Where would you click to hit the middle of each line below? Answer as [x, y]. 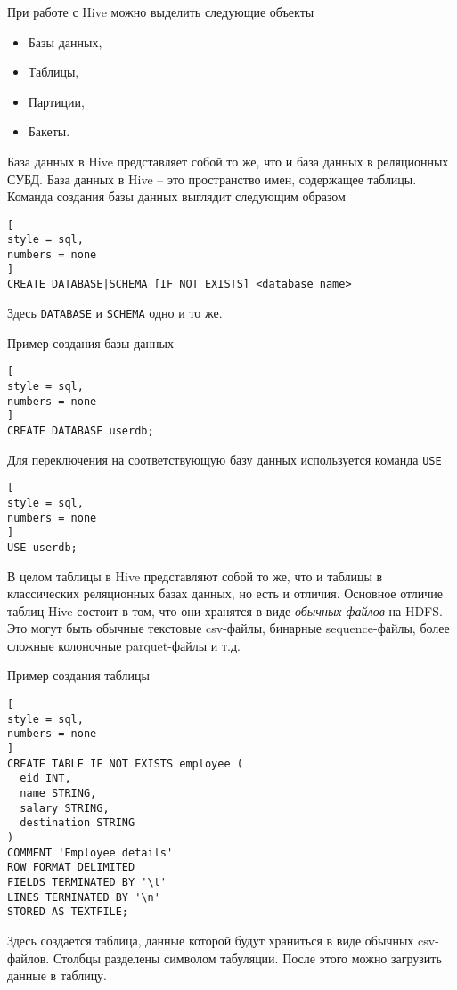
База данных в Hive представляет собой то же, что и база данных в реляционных [228, 161]
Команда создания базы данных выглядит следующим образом [176, 196]
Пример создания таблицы [78, 675]
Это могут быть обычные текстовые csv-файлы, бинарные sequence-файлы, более [228, 628]
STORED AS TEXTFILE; [68, 912]
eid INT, [45, 779]
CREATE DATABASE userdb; [81, 430]
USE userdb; [42, 547]
